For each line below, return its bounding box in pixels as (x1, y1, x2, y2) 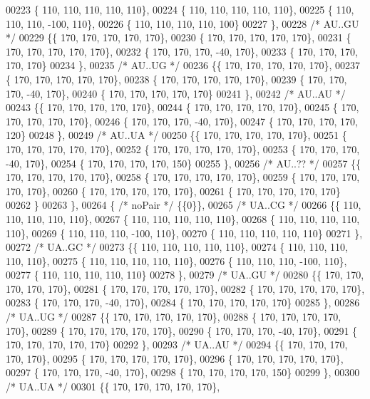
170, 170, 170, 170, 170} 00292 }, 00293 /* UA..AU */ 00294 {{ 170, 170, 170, (6, 337, 348, 352)
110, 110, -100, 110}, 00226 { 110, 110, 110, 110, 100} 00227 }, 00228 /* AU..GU (6, 16, 359, 31)
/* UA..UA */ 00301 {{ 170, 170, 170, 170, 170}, (6, 379, 220, 394)
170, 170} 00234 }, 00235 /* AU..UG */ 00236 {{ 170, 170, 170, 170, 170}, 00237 (6, 58, 361, 73)
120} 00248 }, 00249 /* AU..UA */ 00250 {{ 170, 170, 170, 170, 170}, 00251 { (6, 128, 347, 142)
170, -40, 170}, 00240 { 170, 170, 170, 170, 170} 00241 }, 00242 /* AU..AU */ (6, 85, 346, 100)
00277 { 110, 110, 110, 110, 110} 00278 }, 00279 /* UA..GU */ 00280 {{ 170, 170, (6, 267, 364, 282)
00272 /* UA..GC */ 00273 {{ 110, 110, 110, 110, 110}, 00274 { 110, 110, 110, (6, 239, 348, 254)
